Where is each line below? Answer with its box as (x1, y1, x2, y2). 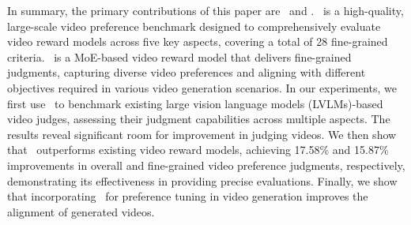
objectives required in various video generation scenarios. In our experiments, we (7, 79, 397, 96)
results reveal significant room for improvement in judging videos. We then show (7, 126, 397, 142)
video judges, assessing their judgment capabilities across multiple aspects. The (7, 111, 390, 127)
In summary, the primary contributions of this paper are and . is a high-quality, (7, 2, 404, 18)
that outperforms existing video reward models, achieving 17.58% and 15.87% (7, 141, 389, 158)
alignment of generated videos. (7, 203, 155, 219)
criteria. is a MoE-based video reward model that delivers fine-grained (7, 48, 352, 65)
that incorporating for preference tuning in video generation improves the (7, 188, 368, 204)
